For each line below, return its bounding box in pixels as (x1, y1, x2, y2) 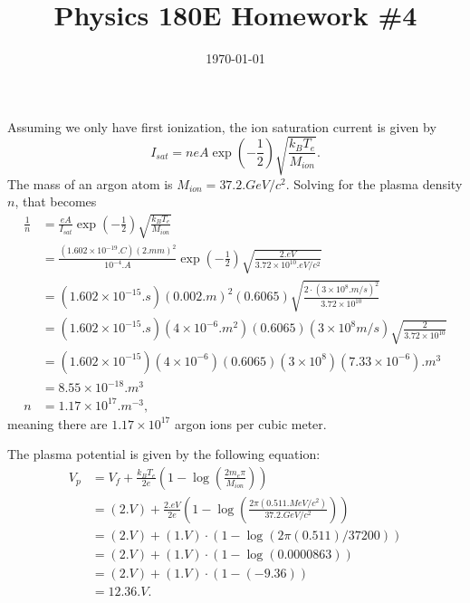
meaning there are (7, 414, 108, 433)
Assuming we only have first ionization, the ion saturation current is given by (7, 117, 436, 136)
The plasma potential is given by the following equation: (7, 445, 321, 464)
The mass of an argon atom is (7, 174, 173, 193)
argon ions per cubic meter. (174, 414, 327, 433)
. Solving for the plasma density (285, 174, 463, 193)
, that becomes (14, 192, 97, 211)
